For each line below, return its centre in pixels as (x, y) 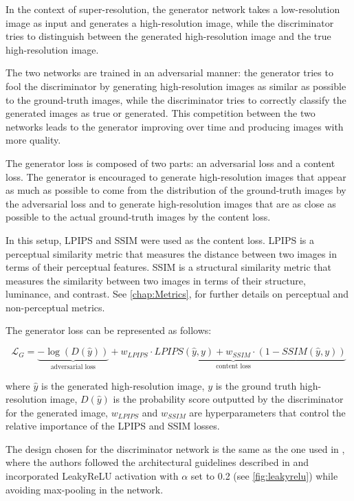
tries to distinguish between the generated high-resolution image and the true (168, 36)
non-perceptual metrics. (55, 307)
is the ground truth (256, 385)
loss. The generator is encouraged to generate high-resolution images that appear (176, 176)
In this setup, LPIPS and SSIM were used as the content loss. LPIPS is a (160, 240)
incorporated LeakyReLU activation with (92, 476)
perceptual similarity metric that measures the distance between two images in (171, 253)
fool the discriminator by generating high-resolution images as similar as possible (176, 86)
